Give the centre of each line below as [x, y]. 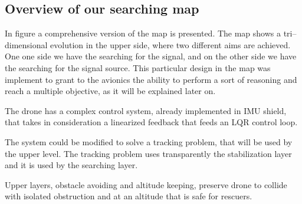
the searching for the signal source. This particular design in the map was [138, 67]
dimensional [26, 44]
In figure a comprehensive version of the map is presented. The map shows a [143, 33]
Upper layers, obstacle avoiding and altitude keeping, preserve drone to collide [146, 184]
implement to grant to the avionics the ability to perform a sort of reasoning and [151, 79]
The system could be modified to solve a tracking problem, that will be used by [149, 141]
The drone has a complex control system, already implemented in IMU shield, [146, 110]
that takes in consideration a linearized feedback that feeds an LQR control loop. [151, 122]
